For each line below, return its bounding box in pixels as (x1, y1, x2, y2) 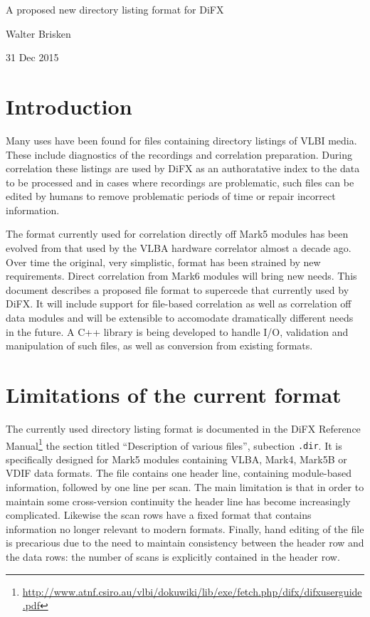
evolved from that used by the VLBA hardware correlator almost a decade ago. (6, 241, 351, 255)
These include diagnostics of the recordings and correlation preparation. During (6, 147, 352, 162)
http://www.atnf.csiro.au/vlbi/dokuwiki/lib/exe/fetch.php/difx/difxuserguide (22, 584, 362, 598)
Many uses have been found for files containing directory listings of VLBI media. (6, 132, 357, 147)
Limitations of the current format (6, 380, 342, 408)
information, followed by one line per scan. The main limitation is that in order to (6, 480, 364, 495)
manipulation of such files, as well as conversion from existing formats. (6, 338, 313, 353)
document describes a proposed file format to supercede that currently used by (6, 282, 349, 297)
